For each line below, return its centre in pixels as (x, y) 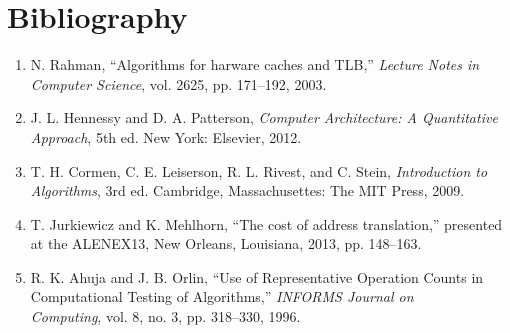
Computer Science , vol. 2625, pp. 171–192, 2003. (178, 83)
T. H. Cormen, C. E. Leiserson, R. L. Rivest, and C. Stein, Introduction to (259, 170)
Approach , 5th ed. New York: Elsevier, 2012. (166, 136)
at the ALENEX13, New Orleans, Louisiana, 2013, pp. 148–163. (226, 243)
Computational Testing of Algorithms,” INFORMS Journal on (222, 296)
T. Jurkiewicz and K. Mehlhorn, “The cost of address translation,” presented (266, 223)
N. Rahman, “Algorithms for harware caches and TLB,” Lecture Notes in (255, 64)
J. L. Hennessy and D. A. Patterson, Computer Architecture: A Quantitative (264, 117)
